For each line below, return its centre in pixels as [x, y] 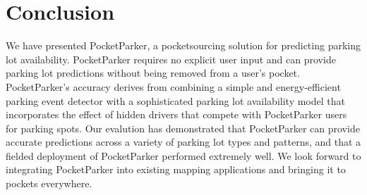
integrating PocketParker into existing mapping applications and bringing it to [176, 169]
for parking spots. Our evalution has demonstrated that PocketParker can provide [183, 128]
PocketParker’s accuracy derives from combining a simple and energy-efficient [173, 86]
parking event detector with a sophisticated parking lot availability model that [175, 100]
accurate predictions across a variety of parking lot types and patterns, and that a [183, 142]
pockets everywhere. [49, 183]
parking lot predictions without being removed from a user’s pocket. [153, 73]
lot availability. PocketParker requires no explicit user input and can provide [171, 59]
